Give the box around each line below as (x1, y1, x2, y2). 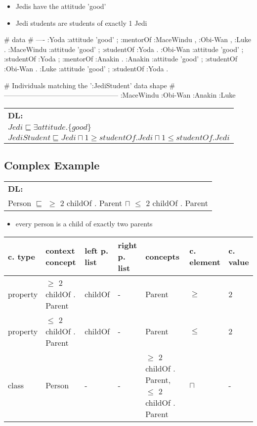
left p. (85, 245, 109, 257)
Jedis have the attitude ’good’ (15, 1, 106, 11)
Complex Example (4, 158, 100, 173)
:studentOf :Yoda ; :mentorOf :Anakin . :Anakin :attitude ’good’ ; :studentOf (4, 53, 238, 64)
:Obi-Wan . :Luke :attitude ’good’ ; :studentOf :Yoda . (4, 63, 169, 73)
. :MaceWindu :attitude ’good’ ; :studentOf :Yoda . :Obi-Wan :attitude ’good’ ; (4, 44, 244, 54)
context (45, 245, 75, 257)
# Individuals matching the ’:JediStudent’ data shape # (4, 80, 175, 90)
